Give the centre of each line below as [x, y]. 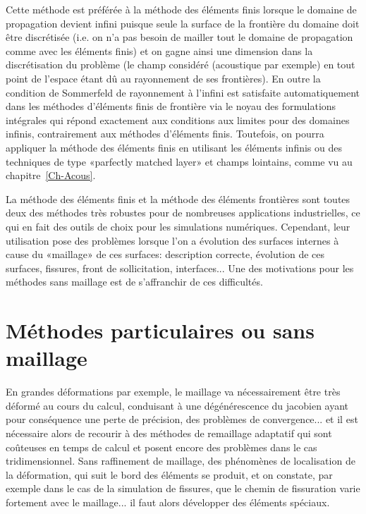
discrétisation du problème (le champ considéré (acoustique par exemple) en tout [181, 65]
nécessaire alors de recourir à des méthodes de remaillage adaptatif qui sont [169, 433]
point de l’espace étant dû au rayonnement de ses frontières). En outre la [163, 78]
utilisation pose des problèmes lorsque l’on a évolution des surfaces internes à [172, 240]
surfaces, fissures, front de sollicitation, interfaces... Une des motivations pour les [180, 268]
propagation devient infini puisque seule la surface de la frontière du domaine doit [183, 23]
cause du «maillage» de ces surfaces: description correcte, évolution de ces [165, 254]
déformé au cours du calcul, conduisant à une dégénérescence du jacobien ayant [177, 405]
